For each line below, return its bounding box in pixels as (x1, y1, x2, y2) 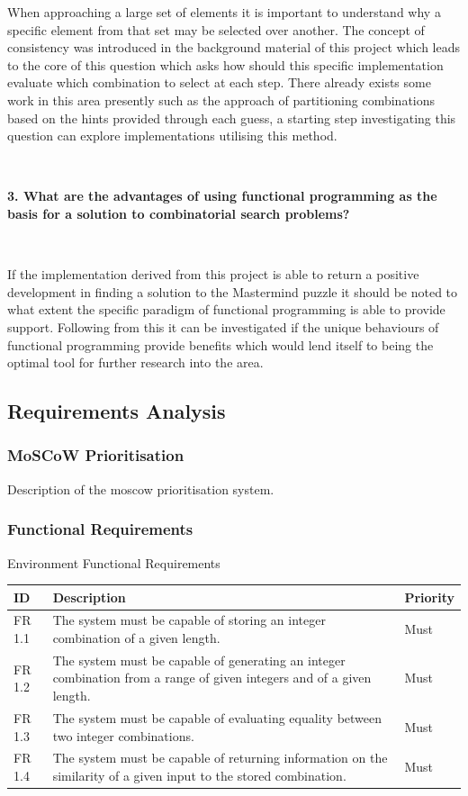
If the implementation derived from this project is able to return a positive (7, 265, 419, 284)
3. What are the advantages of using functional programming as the (7, 186, 437, 205)
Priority (404, 587, 454, 606)
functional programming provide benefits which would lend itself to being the (7, 335, 434, 354)
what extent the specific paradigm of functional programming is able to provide (7, 300, 445, 319)
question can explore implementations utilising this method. (7, 126, 337, 145)
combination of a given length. (52, 629, 220, 647)
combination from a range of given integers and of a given (52, 668, 372, 687)
